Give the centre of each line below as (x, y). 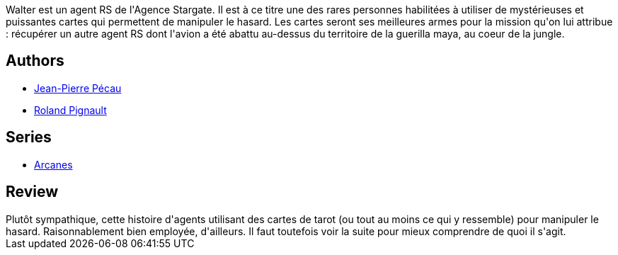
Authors (35, 61)
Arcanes (53, 164)
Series (29, 137)
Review (32, 192)
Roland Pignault (70, 110)
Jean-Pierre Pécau (78, 88)
